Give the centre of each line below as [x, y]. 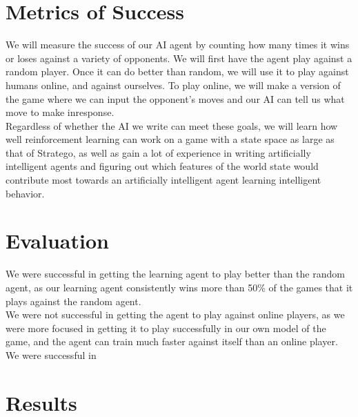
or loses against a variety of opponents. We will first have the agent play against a [179, 58]
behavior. [25, 193]
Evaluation [57, 241]
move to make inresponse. [60, 112]
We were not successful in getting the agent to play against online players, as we [175, 314]
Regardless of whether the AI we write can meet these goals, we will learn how [172, 125]
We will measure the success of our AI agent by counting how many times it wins [178, 45]
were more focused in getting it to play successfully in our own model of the [166, 328]
